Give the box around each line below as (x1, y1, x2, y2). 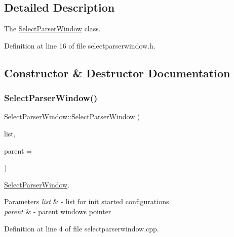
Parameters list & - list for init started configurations (4, 196, 169, 207)
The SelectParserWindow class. (4, 23, 101, 34)
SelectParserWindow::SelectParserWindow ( (4, 111, 140, 122)
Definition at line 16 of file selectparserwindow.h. (4, 40, 155, 51)
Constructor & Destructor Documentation (4, 65, 230, 80)
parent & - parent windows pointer (4, 206, 111, 216)
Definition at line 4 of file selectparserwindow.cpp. (4, 223, 159, 233)
